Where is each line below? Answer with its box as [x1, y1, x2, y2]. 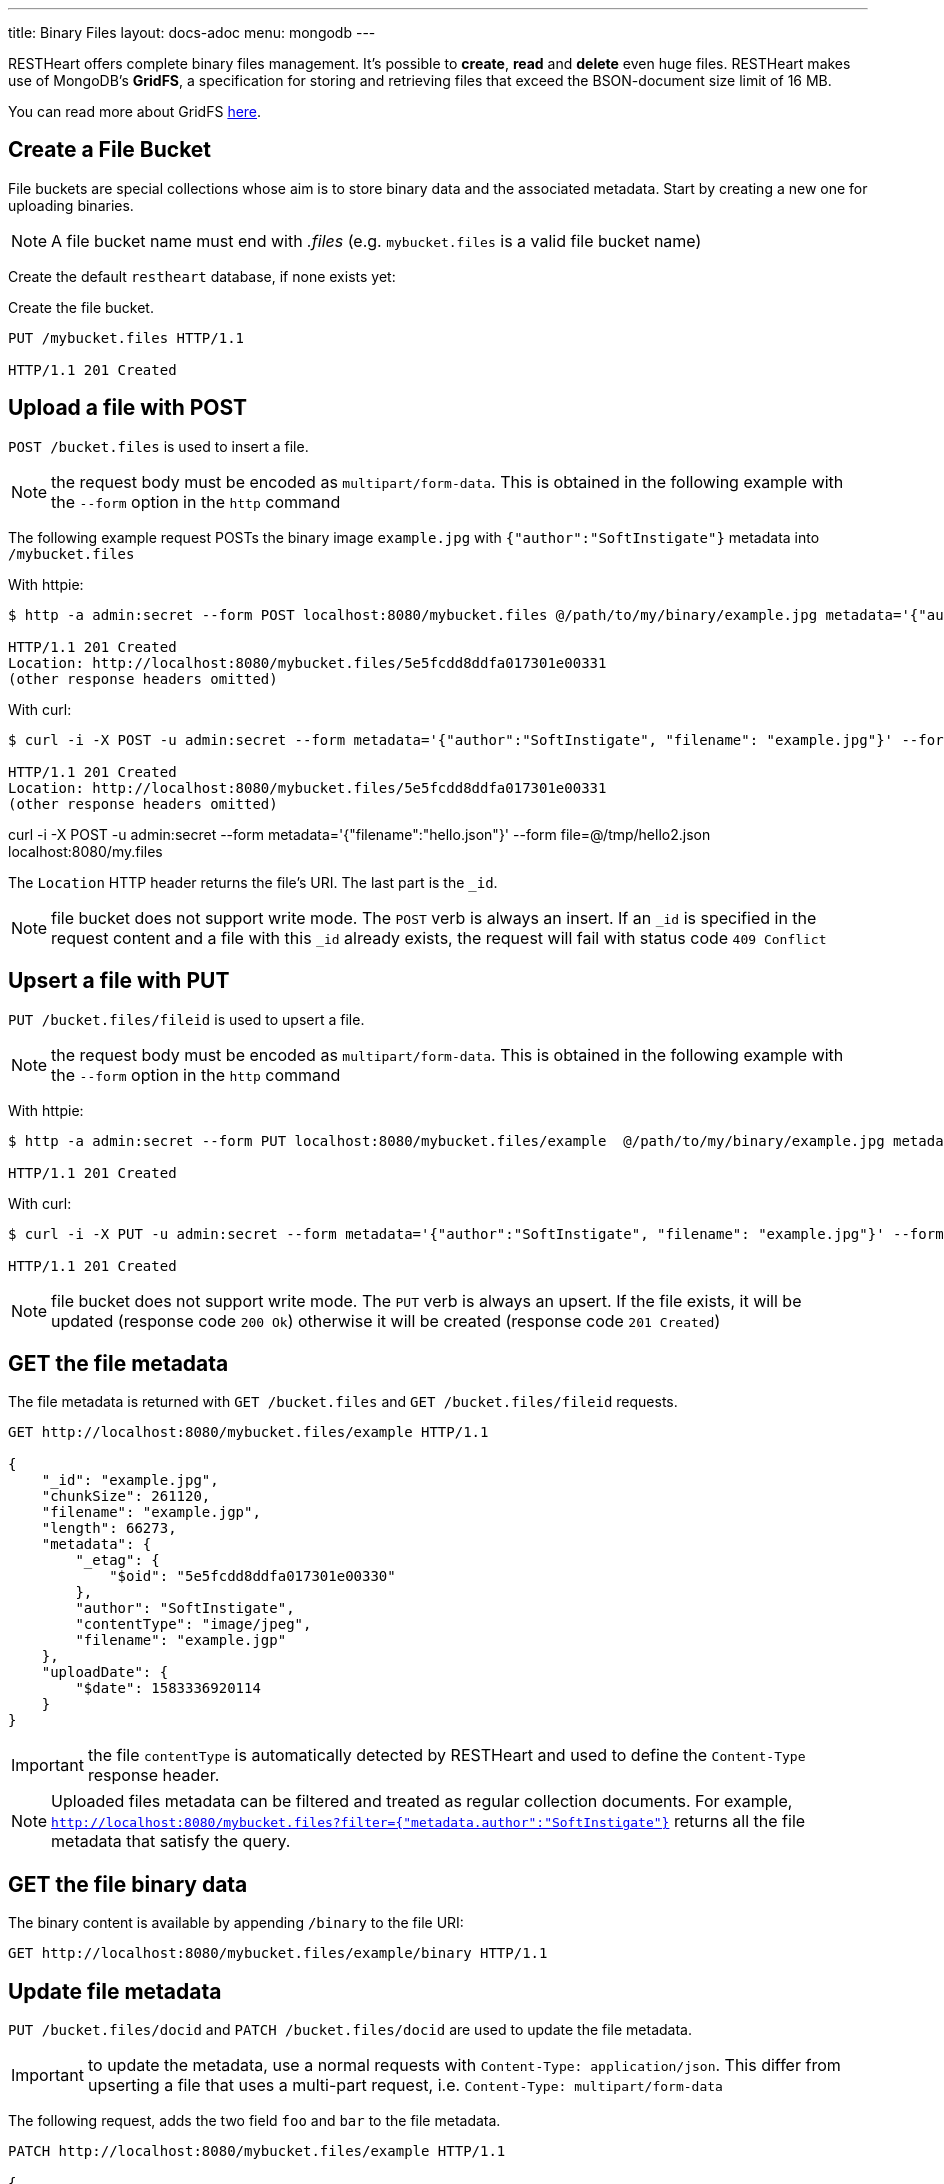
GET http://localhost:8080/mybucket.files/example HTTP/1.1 [8, 1424, 489, 1441]
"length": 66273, [41, 1520, 177, 1537]
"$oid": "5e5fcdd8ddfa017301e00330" [109, 1568, 396, 1585]
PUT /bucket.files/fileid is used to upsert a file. [8, 1010, 365, 1028]
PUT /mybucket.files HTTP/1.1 [8, 329, 245, 346]
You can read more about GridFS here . [8, 103, 262, 120]
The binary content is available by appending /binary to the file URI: [8, 1914, 464, 1932]
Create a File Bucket [8, 137, 212, 163]
